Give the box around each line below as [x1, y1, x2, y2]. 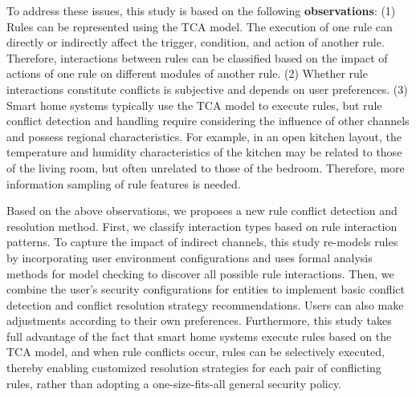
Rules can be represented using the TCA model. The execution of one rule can [6, 18, 393, 34]
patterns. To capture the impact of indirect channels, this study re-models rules [6, 233, 398, 250]
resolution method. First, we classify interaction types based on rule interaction [6, 217, 398, 234]
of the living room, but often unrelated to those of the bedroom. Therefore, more [6, 159, 405, 176]
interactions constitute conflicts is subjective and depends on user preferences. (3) [6, 80, 408, 97]
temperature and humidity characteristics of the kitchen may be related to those [6, 144, 402, 160]
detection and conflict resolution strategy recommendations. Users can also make [6, 296, 404, 313]
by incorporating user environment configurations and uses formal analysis [6, 249, 373, 265]
